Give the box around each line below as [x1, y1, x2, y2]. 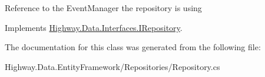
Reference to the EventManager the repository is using [5, 2, 202, 13]
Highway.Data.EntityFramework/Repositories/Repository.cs [5, 60, 220, 72]
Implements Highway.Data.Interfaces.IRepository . [5, 21, 183, 33]
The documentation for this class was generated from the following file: [5, 41, 261, 53]
